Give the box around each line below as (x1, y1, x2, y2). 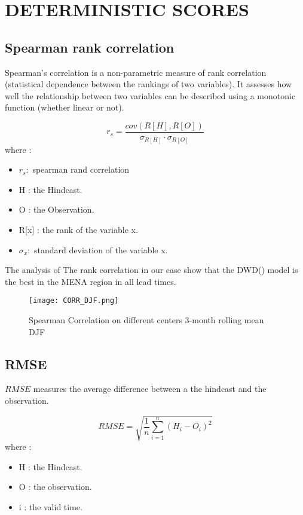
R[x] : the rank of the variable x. (19, 223, 138, 235)
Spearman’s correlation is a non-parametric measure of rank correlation (5, 66, 267, 78)
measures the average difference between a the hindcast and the (33, 382, 267, 395)
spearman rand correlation (32, 163, 130, 176)
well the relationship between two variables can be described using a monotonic (5, 89, 296, 102)
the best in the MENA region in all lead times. (5, 275, 176, 287)
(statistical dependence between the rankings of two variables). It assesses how (5, 78, 292, 90)
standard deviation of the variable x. (34, 243, 168, 256)
